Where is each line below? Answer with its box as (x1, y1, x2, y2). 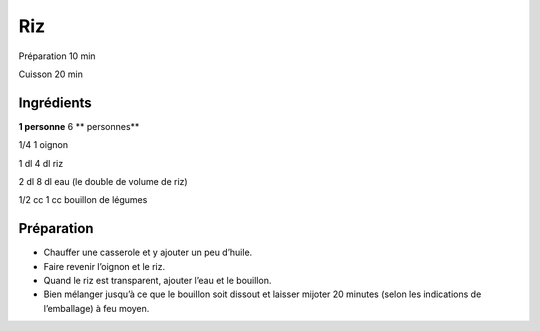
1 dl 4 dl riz (18, 157, 64, 169)
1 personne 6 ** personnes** (18, 120, 140, 132)
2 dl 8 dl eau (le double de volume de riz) (18, 176, 189, 188)
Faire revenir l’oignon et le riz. (43, 260, 166, 272)
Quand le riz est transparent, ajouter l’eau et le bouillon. (43, 275, 272, 287)
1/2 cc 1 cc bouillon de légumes (18, 194, 148, 206)
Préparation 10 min (18, 50, 96, 62)
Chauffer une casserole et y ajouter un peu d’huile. (43, 246, 253, 259)
